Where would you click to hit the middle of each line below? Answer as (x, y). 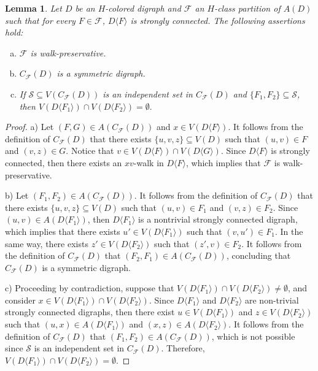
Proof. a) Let (29, 127)
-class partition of (247, 8)
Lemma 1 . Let (33, 8)
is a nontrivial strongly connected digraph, (218, 219)
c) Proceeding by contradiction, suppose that (90, 288)
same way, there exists (47, 243)
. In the (289, 231)
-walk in (149, 162)
